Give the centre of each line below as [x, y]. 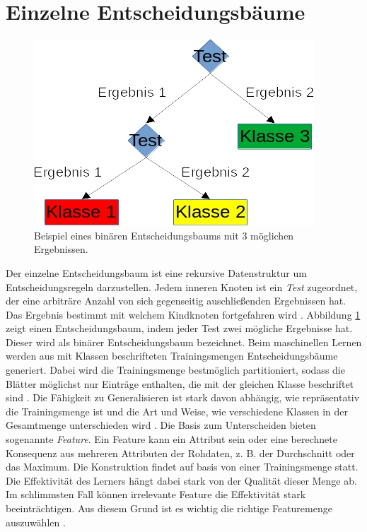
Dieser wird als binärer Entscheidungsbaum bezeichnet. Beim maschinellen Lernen [184, 342]
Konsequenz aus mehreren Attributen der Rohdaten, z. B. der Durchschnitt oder [180, 453]
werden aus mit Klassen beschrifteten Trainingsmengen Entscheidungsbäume [172, 356]
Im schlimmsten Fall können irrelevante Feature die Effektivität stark [156, 494]
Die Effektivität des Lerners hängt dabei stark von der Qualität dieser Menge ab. [181, 480]
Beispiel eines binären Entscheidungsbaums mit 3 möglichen [164, 235]
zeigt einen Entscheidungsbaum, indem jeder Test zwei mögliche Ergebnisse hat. [179, 328]
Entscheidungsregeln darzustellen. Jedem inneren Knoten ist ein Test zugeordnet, [182, 286]
